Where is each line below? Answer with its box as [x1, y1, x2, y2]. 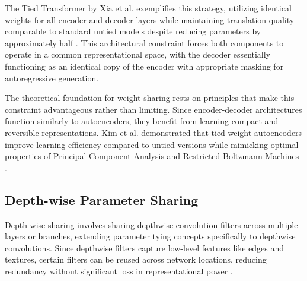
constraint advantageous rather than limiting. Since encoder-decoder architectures [5, 103, 302, 115]
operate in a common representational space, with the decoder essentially [5, 48, 271, 61]
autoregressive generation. [5, 71, 99, 84]
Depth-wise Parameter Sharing [5, 190, 199, 209]
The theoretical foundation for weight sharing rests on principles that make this [5, 91, 295, 104]
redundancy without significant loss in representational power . [5, 264, 233, 277]
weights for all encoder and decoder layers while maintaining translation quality [5, 13, 295, 26]
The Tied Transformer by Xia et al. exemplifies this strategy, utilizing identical [5, 2, 292, 14]
